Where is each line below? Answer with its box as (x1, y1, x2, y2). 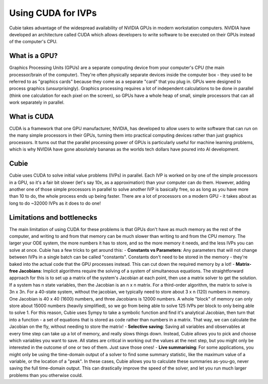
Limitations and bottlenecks (9, 213, 98, 222)
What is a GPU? (9, 52, 58, 60)
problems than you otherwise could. (9, 372, 83, 378)
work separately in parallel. (9, 99, 65, 105)
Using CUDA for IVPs (9, 7, 97, 18)
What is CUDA (9, 112, 54, 121)
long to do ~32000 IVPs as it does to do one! (9, 200, 101, 206)
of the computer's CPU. (9, 39, 58, 45)
